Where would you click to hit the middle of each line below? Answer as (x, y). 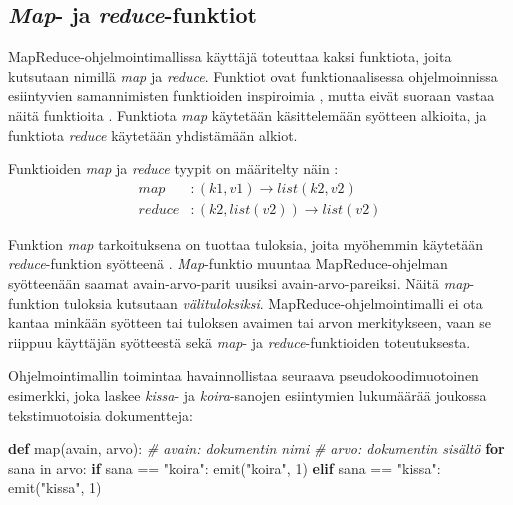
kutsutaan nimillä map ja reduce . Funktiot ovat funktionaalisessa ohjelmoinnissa (253, 75)
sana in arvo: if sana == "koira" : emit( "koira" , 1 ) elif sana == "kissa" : (224, 467)
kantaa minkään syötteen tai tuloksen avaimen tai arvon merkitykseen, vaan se (249, 322)
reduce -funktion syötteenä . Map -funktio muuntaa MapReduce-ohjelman (228, 263)
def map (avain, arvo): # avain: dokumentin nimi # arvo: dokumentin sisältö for (256, 448)
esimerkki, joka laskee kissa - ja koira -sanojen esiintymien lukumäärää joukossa (247, 394)
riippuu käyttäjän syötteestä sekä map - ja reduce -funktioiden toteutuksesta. (239, 341)
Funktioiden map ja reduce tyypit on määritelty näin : (173, 168)
